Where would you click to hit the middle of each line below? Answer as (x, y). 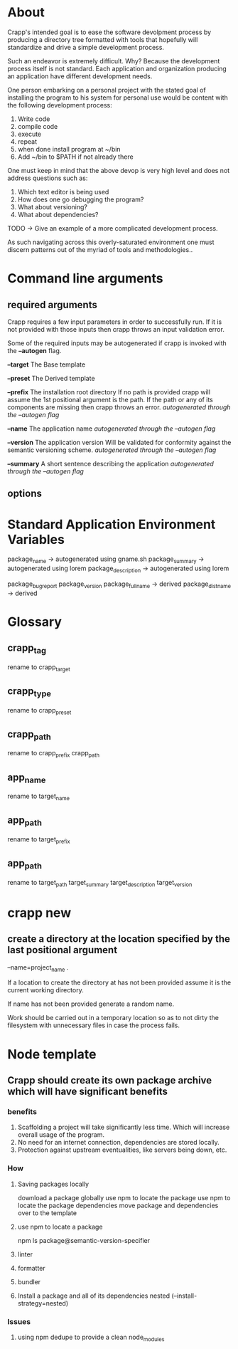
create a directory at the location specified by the (119, 939)
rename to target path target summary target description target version (100, 883)
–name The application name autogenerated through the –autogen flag (112, 429)
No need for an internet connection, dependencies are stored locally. (119, 1143)
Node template (52, 1054)
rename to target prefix (39, 840)
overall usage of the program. (61, 1135)
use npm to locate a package (60, 1227)
